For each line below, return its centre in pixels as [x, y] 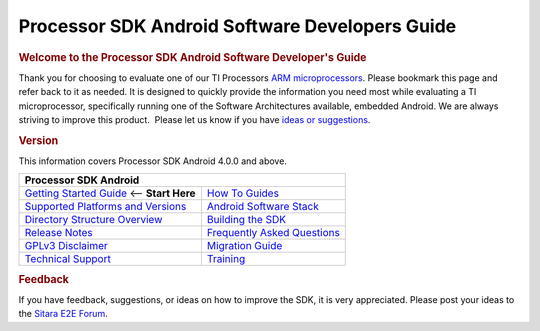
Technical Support [68, 259]
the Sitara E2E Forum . [63, 314]
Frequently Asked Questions [273, 233]
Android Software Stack [262, 207]
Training [226, 259]
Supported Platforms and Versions [105, 207]
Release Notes [59, 233]
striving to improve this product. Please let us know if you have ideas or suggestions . [194, 119]
